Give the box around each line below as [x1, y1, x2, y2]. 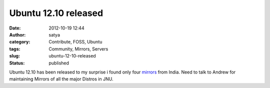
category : [9, 39, 30, 45]
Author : [9, 31, 26, 37]
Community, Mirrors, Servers [48, 45, 108, 52]
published [48, 60, 69, 66]
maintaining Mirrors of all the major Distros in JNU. [9, 76, 113, 82]
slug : [9, 53, 20, 59]
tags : [9, 45, 20, 52]
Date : [9, 25, 21, 31]
